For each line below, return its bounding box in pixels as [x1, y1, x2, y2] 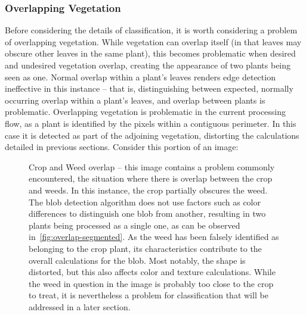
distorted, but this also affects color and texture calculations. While [29, 266, 276, 278]
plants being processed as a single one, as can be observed [29, 219, 240, 231]
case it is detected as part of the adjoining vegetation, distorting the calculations [5, 129, 299, 141]
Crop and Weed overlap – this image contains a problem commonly [29, 160, 275, 173]
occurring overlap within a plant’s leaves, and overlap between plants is [5, 93, 265, 106]
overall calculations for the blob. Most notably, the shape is [29, 254, 246, 266]
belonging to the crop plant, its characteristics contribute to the [29, 242, 262, 254]
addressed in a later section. [29, 300, 131, 313]
